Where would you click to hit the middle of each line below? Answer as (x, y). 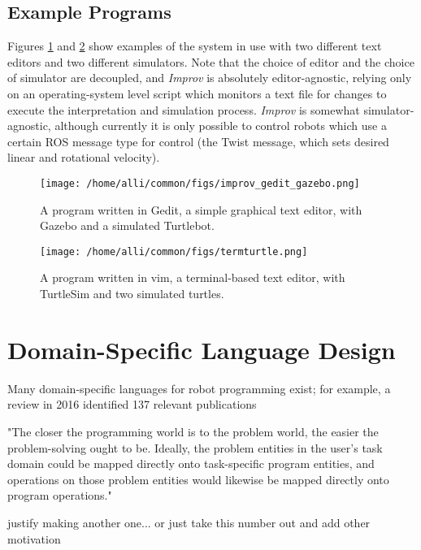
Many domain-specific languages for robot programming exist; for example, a (199, 388)
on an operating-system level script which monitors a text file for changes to (197, 93)
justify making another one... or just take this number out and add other (189, 522)
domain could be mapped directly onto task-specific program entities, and (191, 463)
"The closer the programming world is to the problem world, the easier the (193, 431)
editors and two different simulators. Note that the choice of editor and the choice (211, 61)
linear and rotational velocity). (84, 157)
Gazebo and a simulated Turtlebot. (127, 225)
